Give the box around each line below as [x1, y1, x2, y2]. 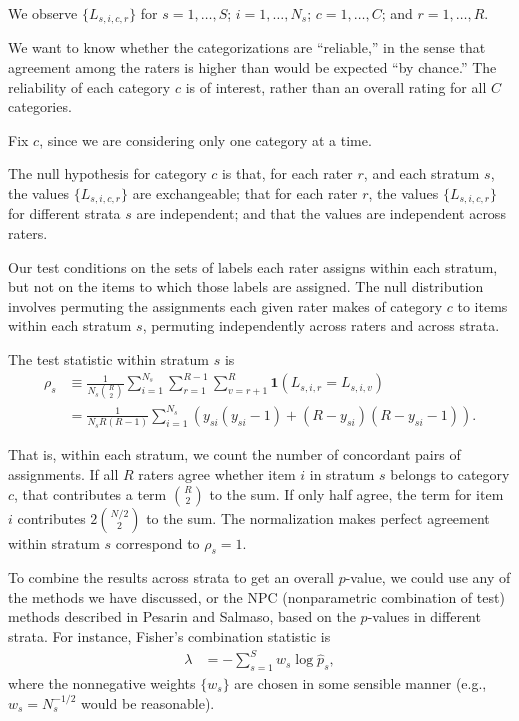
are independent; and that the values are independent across [136, 203, 506, 224]
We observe [8, 3, 78, 23]
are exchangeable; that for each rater [132, 183, 358, 204]
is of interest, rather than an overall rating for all [185, 76, 487, 97]
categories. [8, 96, 72, 117]
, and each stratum [363, 163, 480, 184]
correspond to [115, 532, 200, 553]
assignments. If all [8, 463, 119, 484]
